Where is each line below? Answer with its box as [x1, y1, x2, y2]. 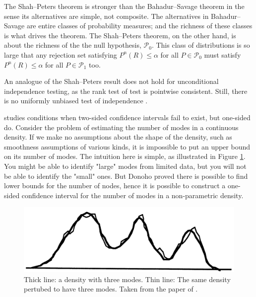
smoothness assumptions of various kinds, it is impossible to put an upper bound [4, 141, 251, 151]
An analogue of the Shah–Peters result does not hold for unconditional [4, 76, 219, 86]
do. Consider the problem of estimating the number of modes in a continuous [4, 122, 239, 132]
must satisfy [204, 49, 241, 60]
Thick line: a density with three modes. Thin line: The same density [24, 274, 231, 284]
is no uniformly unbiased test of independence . [4, 95, 148, 106]
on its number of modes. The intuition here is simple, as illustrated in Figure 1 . [4, 151, 246, 161]
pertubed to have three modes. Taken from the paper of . [24, 284, 198, 294]
